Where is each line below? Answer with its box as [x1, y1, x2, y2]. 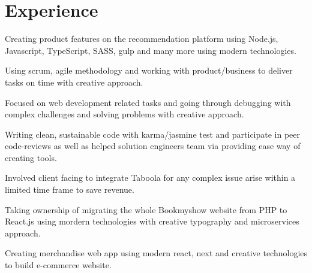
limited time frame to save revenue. [5, 183, 134, 196]
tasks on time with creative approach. [5, 75, 143, 88]
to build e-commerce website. [5, 259, 112, 271]
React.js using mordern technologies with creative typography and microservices [5, 215, 299, 227]
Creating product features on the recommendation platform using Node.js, [5, 32, 278, 45]
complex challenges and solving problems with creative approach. [5, 108, 244, 120]
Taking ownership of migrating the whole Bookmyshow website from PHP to [5, 203, 287, 216]
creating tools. [5, 151, 57, 163]
